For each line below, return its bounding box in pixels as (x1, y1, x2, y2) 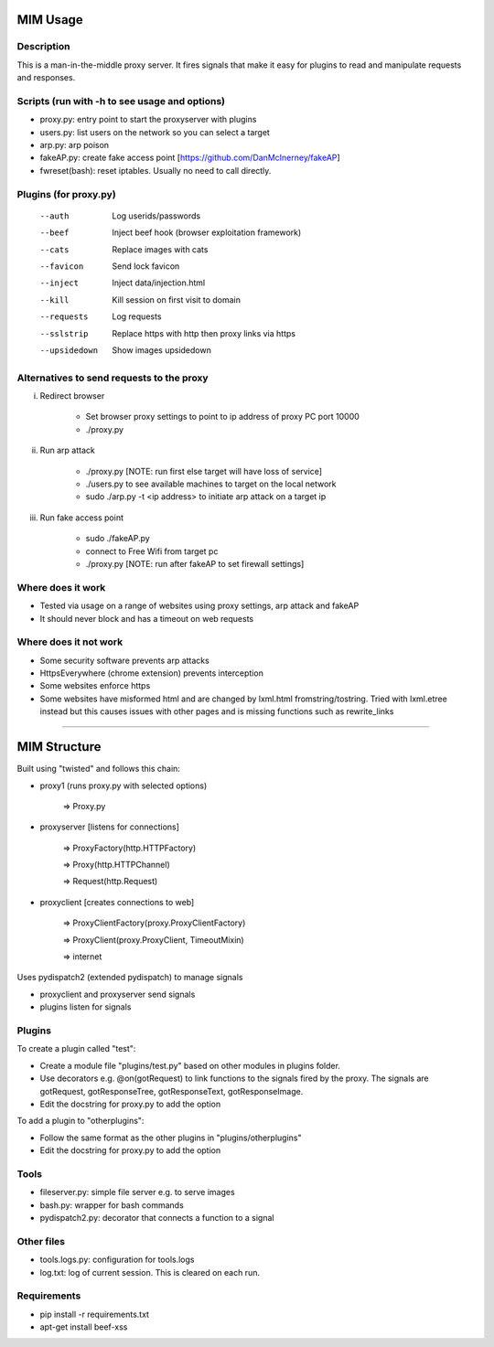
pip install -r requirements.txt (39, 1309, 150, 1320)
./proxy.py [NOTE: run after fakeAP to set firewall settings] (85, 558, 305, 569)
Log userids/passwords (112, 210, 201, 221)
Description (16, 40, 70, 53)
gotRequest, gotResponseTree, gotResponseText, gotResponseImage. (39, 1085, 304, 1096)
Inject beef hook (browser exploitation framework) (112, 227, 302, 238)
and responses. (16, 72, 76, 83)
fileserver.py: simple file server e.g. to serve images (39, 1187, 235, 1198)
